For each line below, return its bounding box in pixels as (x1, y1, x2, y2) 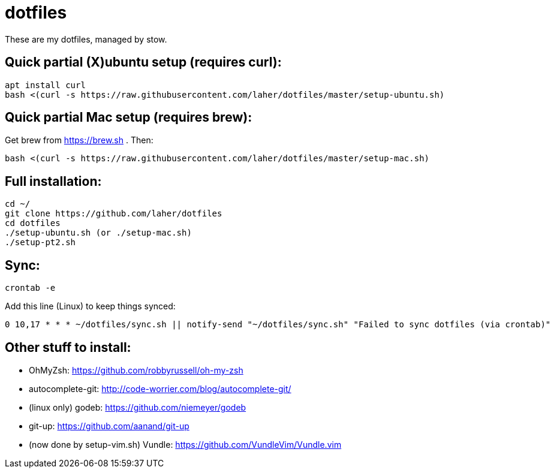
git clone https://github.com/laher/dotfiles (5, 209, 222, 219)
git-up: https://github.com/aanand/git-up (29, 420, 189, 431)
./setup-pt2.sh (5, 237, 76, 248)
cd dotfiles (5, 218, 61, 228)
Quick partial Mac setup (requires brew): (5, 110, 252, 125)
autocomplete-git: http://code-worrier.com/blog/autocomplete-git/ (29, 383, 291, 394)
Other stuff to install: (5, 339, 131, 355)
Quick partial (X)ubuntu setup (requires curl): (5, 55, 282, 70)
